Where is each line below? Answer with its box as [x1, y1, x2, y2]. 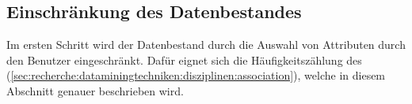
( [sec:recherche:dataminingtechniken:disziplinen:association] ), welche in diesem [6, 67, 386, 84]
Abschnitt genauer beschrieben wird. [6, 82, 184, 98]
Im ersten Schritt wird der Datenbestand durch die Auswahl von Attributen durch [6, 36, 406, 53]
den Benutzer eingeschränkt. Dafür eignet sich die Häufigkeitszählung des [6, 51, 362, 68]
